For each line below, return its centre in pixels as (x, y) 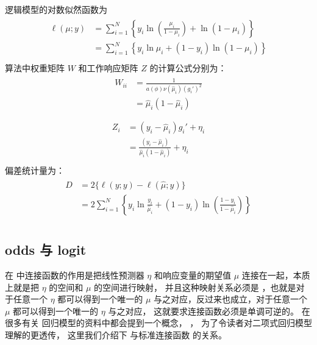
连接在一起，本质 (276, 275)
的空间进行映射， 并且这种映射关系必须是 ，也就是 (195, 287)
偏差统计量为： (35, 170)
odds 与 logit (46, 250)
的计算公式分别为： (188, 68)
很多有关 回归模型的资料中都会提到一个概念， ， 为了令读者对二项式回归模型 (158, 323)
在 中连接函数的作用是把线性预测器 (75, 275)
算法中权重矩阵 (35, 68)
